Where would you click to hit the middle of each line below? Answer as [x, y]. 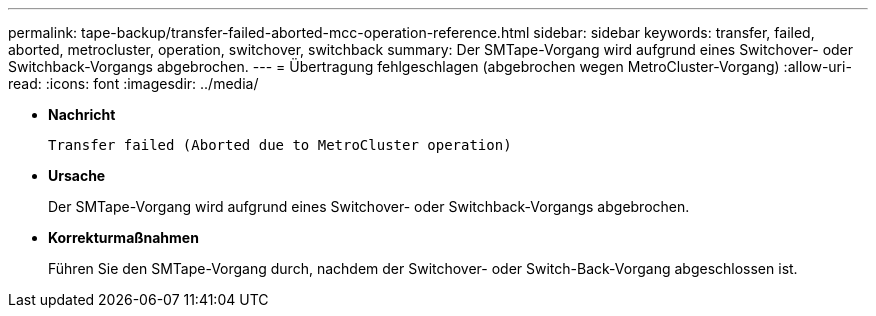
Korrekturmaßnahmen [123, 237]
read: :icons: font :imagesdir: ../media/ [133, 83]
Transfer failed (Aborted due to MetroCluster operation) [280, 145]
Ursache [77, 175]
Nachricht [82, 114]
